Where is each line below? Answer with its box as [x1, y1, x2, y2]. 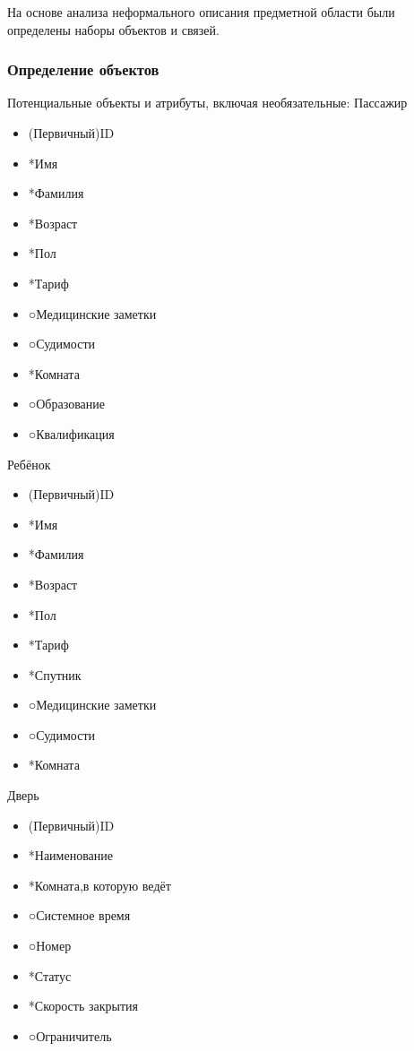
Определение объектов [7, 58, 160, 81]
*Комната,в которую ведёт [28, 875, 171, 894]
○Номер [28, 936, 72, 955]
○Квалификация [28, 424, 115, 443]
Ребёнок [7, 454, 51, 473]
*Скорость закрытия [28, 996, 138, 1015]
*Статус [28, 966, 72, 985]
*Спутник [28, 665, 82, 684]
